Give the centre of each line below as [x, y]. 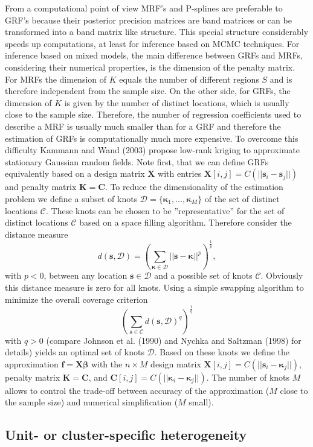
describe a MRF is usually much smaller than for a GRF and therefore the [143, 126]
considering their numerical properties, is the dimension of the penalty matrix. [150, 67]
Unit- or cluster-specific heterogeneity [126, 435]
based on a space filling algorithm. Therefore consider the [186, 222]
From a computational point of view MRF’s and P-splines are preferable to [144, 8]
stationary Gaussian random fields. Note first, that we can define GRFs [137, 161]
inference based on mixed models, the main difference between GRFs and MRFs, [154, 55]
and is [281, 79]
